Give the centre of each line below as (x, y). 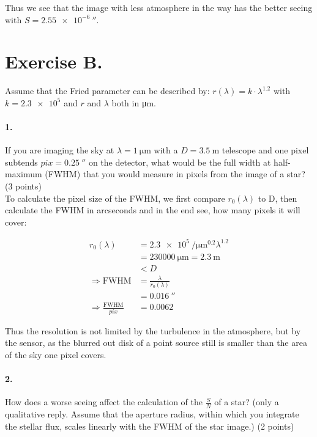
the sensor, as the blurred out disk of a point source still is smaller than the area (156, 343)
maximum (24, 174)
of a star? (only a (247, 402)
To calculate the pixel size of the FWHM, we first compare (115, 198)
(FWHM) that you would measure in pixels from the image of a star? (175, 174)
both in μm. (134, 102)
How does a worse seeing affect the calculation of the (104, 402)
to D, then (278, 198)
